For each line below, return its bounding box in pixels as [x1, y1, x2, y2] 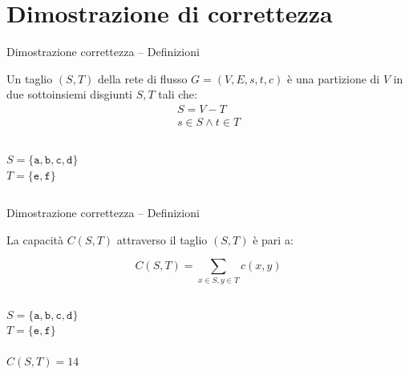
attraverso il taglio [116, 231, 208, 248]
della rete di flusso [98, 70, 188, 87]
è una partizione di [287, 70, 380, 87]
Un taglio [6, 70, 53, 87]
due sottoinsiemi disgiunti [6, 86, 132, 103]
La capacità [6, 231, 63, 248]
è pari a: [253, 231, 294, 248]
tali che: [158, 86, 197, 103]
